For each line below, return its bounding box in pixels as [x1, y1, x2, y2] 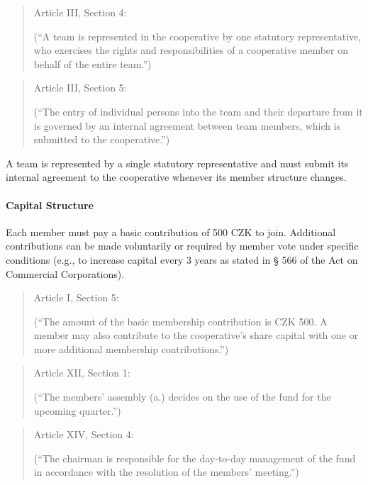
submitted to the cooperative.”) [33, 132, 170, 147]
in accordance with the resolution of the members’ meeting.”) [33, 464, 299, 479]
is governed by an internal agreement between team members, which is [33, 118, 341, 133]
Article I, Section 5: [33, 290, 119, 305]
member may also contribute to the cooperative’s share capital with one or [33, 328, 359, 342]
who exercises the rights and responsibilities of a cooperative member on [33, 43, 348, 57]
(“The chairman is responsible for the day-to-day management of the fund [33, 450, 356, 465]
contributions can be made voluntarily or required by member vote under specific [6, 238, 359, 253]
